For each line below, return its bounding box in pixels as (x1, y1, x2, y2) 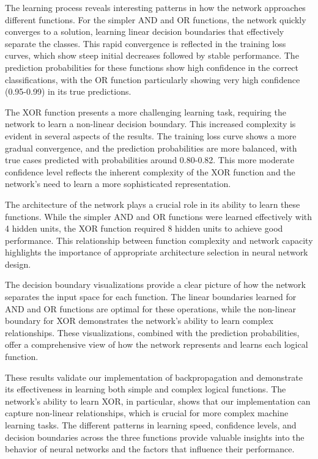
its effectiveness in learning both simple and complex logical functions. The (5, 383, 286, 395)
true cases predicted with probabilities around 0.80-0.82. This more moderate (5, 153, 295, 166)
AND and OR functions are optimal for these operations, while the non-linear (5, 302, 297, 315)
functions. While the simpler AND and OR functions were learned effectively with (5, 210, 312, 222)
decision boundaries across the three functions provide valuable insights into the (5, 430, 305, 443)
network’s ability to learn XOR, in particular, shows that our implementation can (5, 394, 311, 407)
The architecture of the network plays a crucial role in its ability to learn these (5, 197, 300, 210)
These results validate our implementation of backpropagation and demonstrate (5, 370, 303, 383)
